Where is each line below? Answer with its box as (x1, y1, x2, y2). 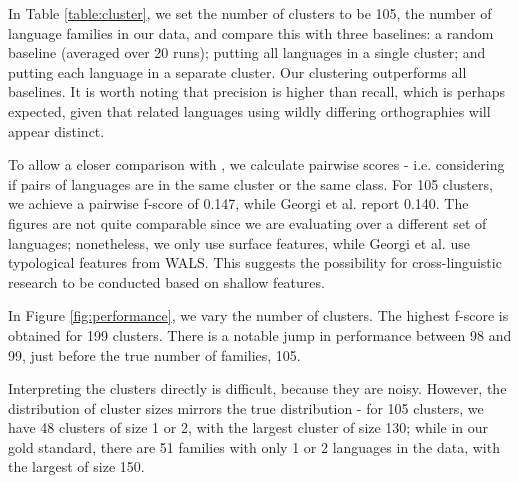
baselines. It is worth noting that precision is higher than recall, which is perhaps (8, 81, 505, 102)
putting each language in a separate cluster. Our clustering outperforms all (8, 61, 467, 82)
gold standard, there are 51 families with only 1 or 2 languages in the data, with (8, 436, 500, 457)
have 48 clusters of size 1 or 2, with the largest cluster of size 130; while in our (8, 417, 489, 438)
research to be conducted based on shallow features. (8, 271, 325, 292)
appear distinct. (8, 120, 105, 141)
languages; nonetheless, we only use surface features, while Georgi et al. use (8, 232, 470, 253)
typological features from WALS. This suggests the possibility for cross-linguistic (8, 252, 502, 273)
